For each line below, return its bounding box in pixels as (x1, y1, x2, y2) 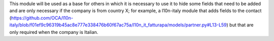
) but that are (226, 22, 254, 28)
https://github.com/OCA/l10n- (11, 15, 74, 21)
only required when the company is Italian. (9, 29, 98, 35)
